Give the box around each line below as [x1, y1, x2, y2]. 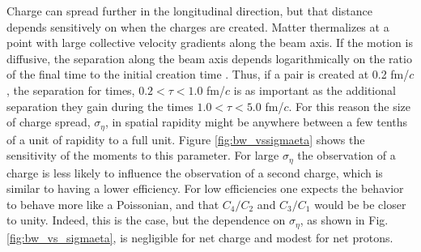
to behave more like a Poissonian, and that [6, 195, 219, 212]
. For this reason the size [288, 97, 411, 114]
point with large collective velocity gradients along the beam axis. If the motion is [6, 34, 413, 51]
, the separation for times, [6, 81, 135, 98]
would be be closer [314, 195, 406, 212]
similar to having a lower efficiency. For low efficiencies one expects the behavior [6, 180, 404, 197]
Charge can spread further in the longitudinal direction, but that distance [6, 2, 372, 19]
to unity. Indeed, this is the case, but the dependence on [6, 211, 286, 229]
